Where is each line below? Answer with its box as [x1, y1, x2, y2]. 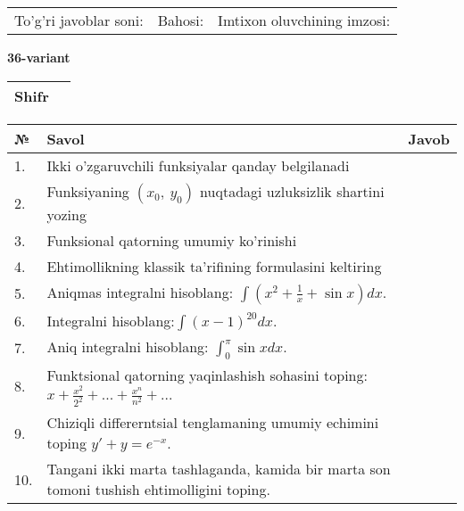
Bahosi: [157, 10, 204, 30]
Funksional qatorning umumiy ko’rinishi [46, 229, 297, 251]
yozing [46, 203, 87, 225]
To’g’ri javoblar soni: [14, 10, 144, 30]
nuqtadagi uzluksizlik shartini [200, 180, 385, 202]
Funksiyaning [46, 180, 129, 202]
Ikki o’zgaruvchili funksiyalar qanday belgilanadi [46, 154, 350, 176]
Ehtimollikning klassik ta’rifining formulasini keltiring [46, 255, 382, 276]
